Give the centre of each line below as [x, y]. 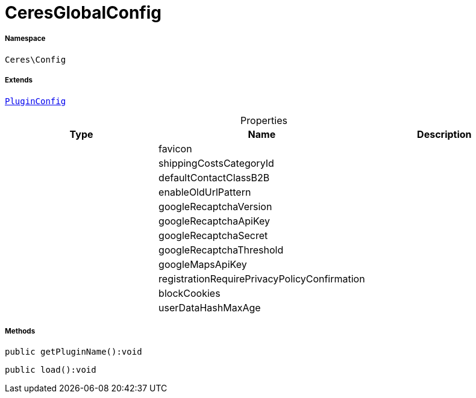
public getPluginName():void [74, 352]
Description [444, 134]
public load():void [51, 370]
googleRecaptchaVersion [215, 206]
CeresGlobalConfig [83, 13]
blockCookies [189, 293]
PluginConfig [36, 101]
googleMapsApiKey [203, 264]
